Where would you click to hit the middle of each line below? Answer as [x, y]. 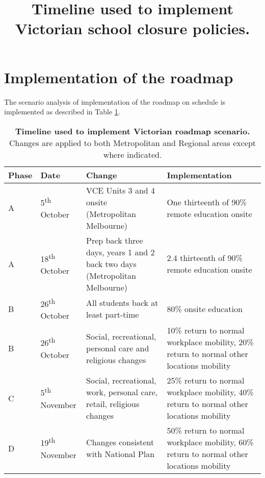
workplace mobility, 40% [210, 392]
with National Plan [121, 454]
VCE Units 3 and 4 [121, 190]
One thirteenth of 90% [207, 202]
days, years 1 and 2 [121, 252]
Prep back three [115, 240]
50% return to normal [206, 431]
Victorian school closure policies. [132, 28]
